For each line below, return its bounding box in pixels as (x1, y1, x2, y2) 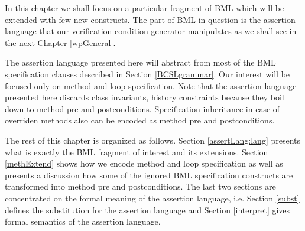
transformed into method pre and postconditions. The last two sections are (5, 180, 276, 193)
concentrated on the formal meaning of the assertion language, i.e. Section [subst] (5, 191, 300, 204)
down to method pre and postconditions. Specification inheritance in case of (5, 102, 280, 115)
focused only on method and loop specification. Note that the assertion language (5, 79, 297, 92)
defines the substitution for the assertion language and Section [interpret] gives (5, 203, 290, 216)
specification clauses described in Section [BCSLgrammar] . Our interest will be (5, 67, 290, 80)
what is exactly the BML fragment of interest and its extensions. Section (5, 145, 268, 158)
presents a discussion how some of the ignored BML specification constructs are (5, 168, 293, 181)
